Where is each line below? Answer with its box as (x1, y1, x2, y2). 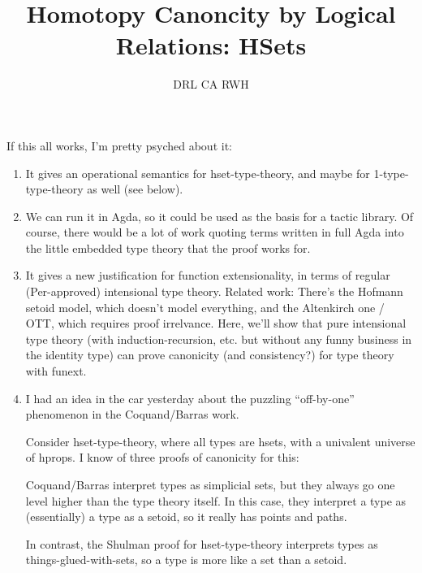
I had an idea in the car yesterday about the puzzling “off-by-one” (25, 389, 355, 406)
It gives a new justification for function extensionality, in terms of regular (25, 267, 390, 284)
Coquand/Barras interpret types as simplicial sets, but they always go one (25, 476, 395, 493)
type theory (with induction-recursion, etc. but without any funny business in (25, 330, 412, 347)
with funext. (25, 362, 87, 380)
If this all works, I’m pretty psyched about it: (6, 137, 232, 154)
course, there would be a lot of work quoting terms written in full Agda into (25, 224, 404, 241)
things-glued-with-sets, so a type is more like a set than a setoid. (25, 551, 347, 568)
